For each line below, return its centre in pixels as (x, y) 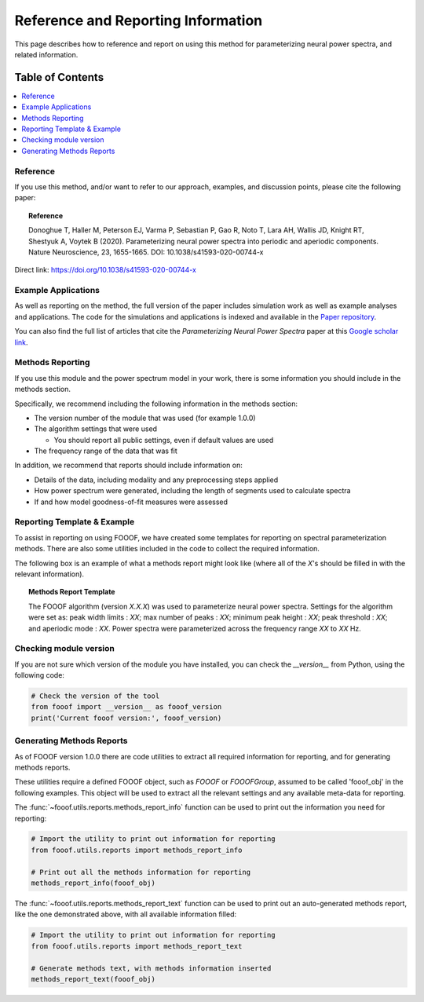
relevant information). (49, 574)
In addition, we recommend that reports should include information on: (128, 465)
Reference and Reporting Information (139, 20)
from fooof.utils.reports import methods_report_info (137, 850)
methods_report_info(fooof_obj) (93, 883)
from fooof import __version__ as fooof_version (126, 707)
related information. (46, 54)
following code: (39, 675)
